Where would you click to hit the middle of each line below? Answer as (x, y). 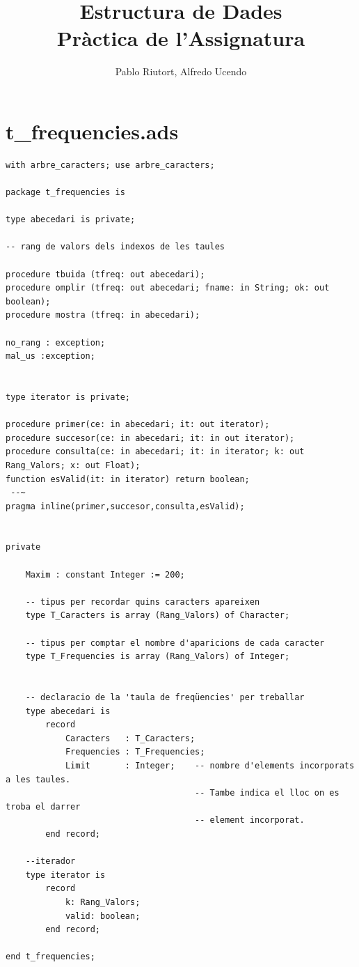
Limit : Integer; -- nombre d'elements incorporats (210, 765)
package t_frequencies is (65, 193)
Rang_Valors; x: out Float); (73, 465)
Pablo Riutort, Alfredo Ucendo (181, 71)
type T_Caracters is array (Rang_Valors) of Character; (158, 616)
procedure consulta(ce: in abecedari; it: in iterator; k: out (155, 452)
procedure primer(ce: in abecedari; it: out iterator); (138, 425)
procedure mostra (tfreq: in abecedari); (103, 315)
